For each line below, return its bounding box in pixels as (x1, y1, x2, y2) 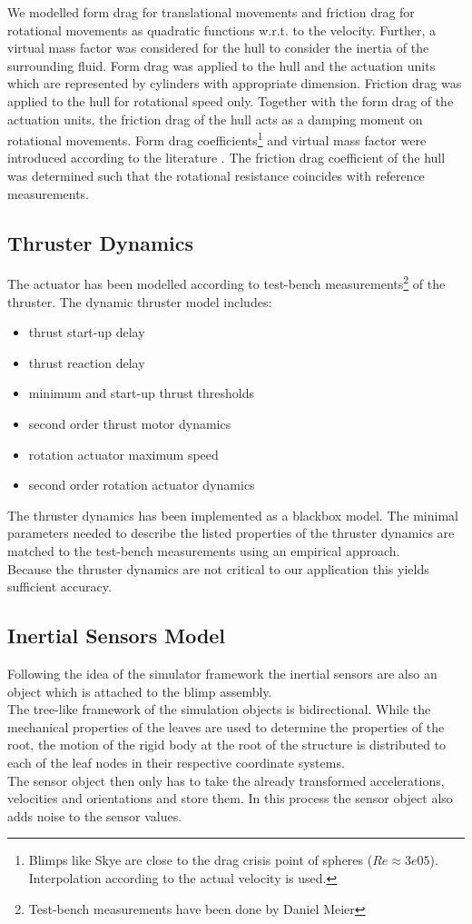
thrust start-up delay (28, 323, 145, 342)
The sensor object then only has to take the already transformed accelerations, (7, 770, 445, 790)
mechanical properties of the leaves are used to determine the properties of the (7, 717, 445, 736)
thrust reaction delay (28, 353, 145, 372)
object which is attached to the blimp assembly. (7, 681, 272, 700)
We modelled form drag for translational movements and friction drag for (7, 3, 415, 21)
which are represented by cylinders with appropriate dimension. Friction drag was (7, 74, 462, 93)
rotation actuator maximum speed (28, 444, 219, 463)
